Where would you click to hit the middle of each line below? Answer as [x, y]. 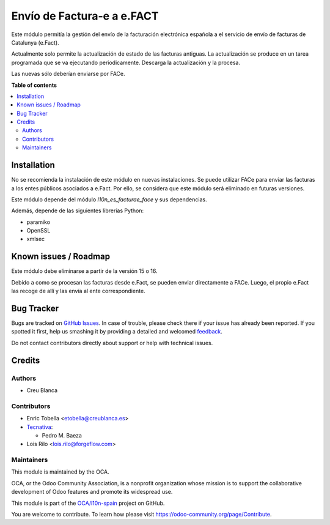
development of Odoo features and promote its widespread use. [92, 492]
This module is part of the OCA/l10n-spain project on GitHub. [88, 503]
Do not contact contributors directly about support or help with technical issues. [112, 343]
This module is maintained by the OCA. [60, 472]
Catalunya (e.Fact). [35, 42]
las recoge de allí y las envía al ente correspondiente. [79, 291]
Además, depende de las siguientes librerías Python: [78, 210]
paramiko [38, 222]
